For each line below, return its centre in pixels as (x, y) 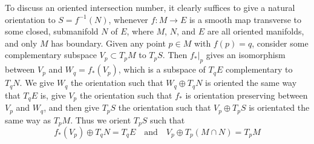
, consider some (280, 43)
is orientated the (279, 107)
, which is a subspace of (162, 69)
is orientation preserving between (247, 95)
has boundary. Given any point (108, 43)
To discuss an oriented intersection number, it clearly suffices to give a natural (150, 7)
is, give (53, 95)
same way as (28, 119)
